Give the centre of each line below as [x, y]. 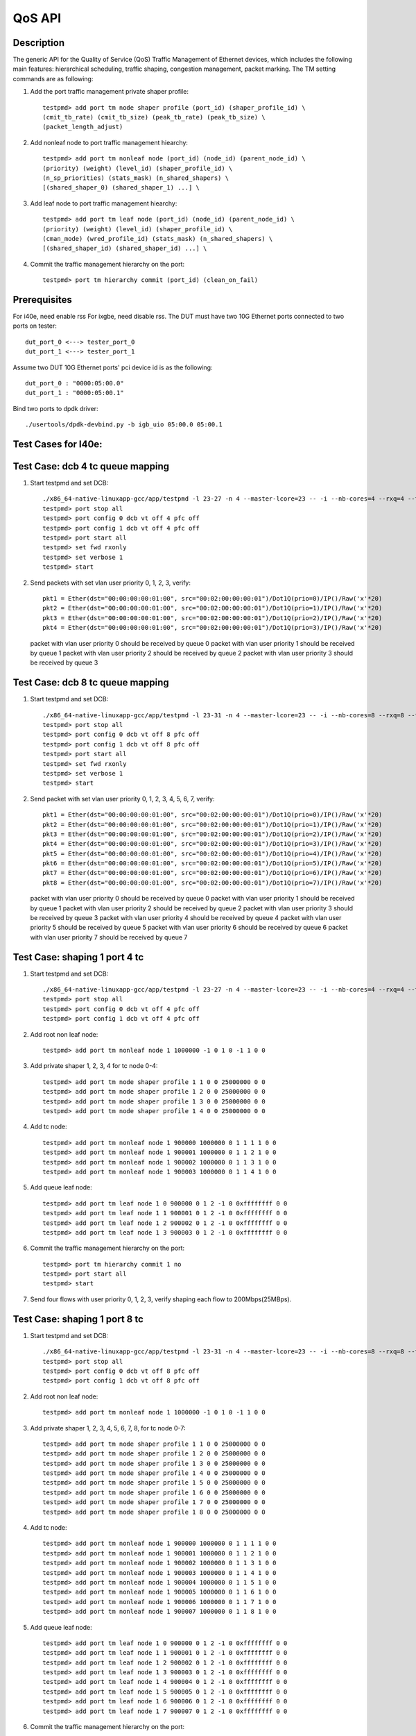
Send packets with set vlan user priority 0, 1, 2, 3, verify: [110, 583]
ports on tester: [35, 326]
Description [39, 43]
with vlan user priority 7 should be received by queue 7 [109, 937]
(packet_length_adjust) [83, 127]
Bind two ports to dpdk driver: [55, 408]
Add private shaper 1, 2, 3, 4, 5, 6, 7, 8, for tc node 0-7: [108, 1428]
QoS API [37, 18]
